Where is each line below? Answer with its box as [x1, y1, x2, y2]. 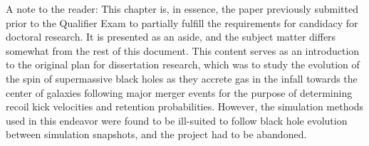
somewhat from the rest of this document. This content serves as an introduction [6, 43, 360, 58]
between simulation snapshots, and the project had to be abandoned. [6, 127, 307, 142]
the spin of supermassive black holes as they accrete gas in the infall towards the [6, 71, 358, 85]
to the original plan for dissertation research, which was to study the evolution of [6, 57, 360, 72]
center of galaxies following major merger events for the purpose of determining [6, 85, 353, 100]
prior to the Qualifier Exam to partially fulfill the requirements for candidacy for [6, 15, 358, 30]
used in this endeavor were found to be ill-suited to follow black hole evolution [6, 113, 348, 127]
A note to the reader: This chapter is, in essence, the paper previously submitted [6, 1, 358, 16]
